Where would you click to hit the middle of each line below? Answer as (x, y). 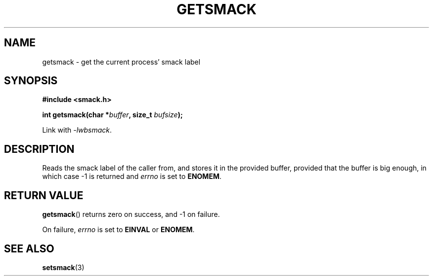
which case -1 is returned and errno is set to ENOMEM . (132, 176)
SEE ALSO (29, 248)
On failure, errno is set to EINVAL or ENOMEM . (118, 230)
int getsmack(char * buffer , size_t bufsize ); (112, 115)
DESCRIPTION (39, 149)
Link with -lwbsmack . (77, 130)
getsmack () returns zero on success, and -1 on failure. (131, 214)
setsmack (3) (63, 267)
